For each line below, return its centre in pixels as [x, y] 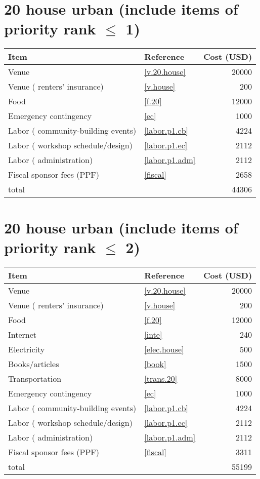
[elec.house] [164, 349]
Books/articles [34, 364]
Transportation [35, 378]
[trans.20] [161, 378]
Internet [23, 334]
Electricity [27, 349]
